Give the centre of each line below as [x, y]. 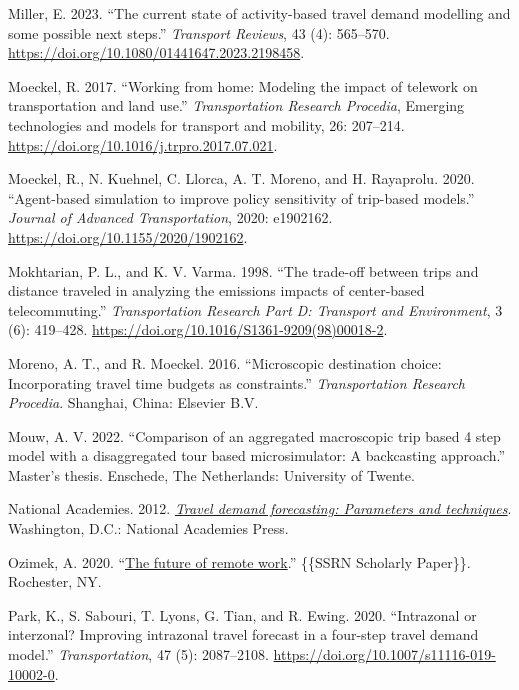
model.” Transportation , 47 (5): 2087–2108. [138, 654]
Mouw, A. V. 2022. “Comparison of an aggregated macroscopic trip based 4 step [254, 435]
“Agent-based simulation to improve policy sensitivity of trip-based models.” [241, 197]
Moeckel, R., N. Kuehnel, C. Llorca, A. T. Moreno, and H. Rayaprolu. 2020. [241, 178]
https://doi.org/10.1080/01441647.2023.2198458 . [156, 52]
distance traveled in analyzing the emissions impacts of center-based [216, 290]
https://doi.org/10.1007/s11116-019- [384, 654]
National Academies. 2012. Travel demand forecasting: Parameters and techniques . [260, 508]
